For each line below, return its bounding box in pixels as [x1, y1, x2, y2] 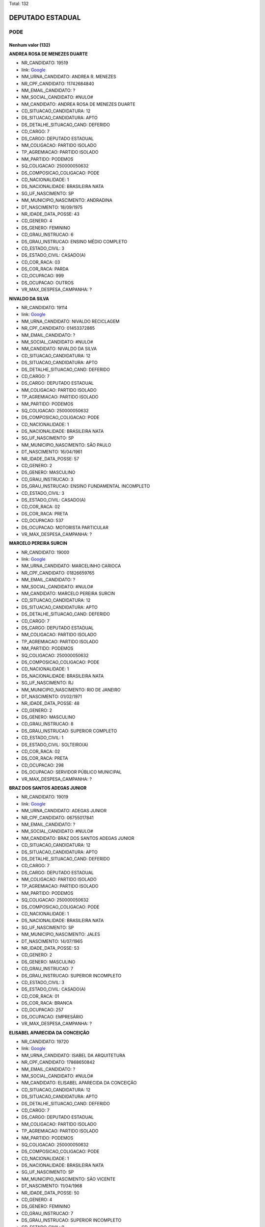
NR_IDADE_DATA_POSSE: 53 [21, 945, 79, 951]
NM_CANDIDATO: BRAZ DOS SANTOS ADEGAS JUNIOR [21, 835, 134, 841]
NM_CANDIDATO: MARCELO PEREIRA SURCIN [21, 590, 115, 596]
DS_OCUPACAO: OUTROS [21, 280, 74, 286]
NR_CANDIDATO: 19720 [21, 1039, 69, 1045]
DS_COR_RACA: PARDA [21, 266, 69, 272]
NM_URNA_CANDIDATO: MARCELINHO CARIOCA [21, 563, 121, 569]
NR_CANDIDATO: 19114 [21, 305, 68, 311]
